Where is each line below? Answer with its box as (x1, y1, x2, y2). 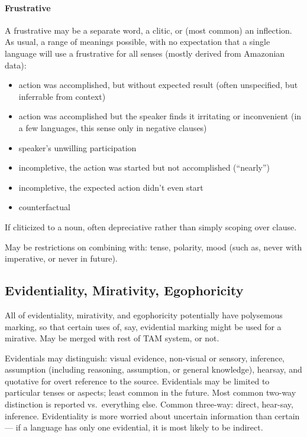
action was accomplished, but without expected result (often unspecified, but (18, 79, 298, 91)
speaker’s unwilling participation (18, 141, 137, 154)
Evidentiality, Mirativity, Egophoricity (5, 281, 244, 299)
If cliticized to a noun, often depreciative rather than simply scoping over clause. (5, 220, 297, 233)
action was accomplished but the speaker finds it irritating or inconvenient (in (18, 110, 302, 122)
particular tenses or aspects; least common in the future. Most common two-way (5, 386, 296, 399)
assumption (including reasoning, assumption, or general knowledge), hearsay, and (5, 363, 302, 376)
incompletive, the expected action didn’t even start (18, 181, 203, 193)
